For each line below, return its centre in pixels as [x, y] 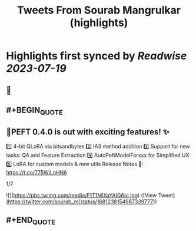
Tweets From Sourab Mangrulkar [99, 10]
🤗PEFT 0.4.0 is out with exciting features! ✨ [88, 132]
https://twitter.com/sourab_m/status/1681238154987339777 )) [82, 202]
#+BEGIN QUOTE [34, 111]
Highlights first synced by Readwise [97, 56]
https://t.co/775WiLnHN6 [36, 172]
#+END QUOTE [31, 221]
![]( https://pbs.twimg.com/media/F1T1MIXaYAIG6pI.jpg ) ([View [82, 195]
